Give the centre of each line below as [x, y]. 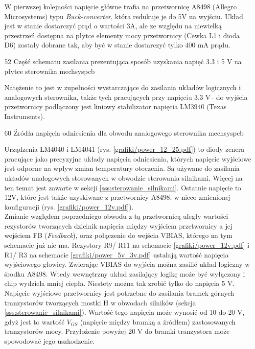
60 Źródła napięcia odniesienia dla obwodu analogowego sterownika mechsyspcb [124, 132]
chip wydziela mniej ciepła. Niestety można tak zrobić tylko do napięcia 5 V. [119, 283]
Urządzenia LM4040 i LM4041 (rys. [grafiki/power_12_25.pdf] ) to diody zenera [125, 149]
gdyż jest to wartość [35, 321]
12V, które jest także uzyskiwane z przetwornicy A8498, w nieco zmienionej [118, 197]
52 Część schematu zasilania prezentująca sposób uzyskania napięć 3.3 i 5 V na [123, 61]
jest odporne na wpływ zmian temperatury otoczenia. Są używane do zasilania [122, 168]
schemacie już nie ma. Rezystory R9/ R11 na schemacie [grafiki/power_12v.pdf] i [127, 245]
